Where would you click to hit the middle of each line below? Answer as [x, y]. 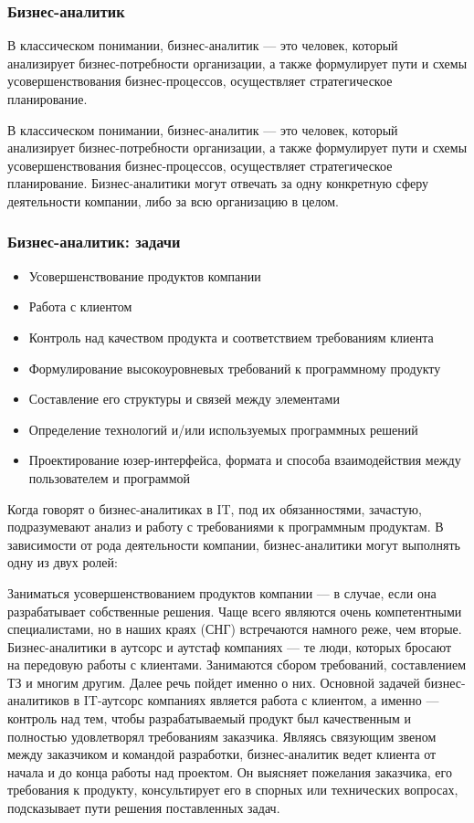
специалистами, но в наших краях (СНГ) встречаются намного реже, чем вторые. [235, 629]
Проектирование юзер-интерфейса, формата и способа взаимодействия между [245, 460]
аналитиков [38, 700]
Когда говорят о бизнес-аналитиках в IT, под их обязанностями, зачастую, [215, 508]
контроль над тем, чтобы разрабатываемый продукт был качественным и [209, 718]
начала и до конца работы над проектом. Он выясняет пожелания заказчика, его [230, 771]
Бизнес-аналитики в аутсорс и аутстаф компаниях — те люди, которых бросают [230, 646]
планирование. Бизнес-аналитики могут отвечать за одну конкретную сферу [218, 183]
